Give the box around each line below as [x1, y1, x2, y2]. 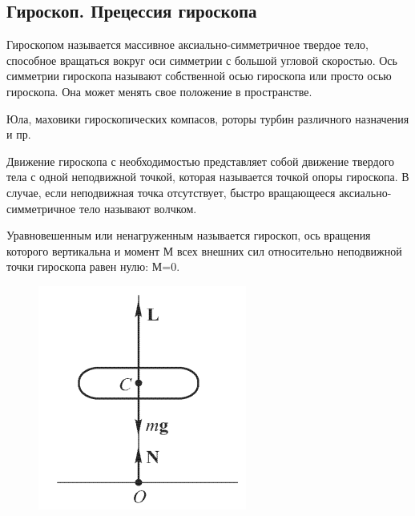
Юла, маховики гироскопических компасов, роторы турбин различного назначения [6, 110, 409, 127]
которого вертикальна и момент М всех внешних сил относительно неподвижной [6, 242, 402, 259]
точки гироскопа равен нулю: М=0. [6, 258, 180, 275]
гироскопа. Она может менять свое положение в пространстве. [6, 83, 312, 99]
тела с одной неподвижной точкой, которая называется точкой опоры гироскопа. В [6, 168, 409, 185]
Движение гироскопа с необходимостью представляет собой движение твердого [6, 152, 395, 169]
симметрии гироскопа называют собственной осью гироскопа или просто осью [6, 67, 392, 84]
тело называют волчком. [79, 200, 197, 216]
